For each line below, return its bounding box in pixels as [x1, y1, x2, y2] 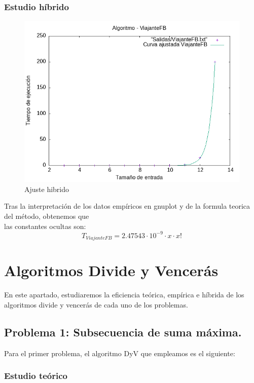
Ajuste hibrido [24, 183, 69, 194]
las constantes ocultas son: [4, 220, 86, 231]
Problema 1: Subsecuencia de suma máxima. [4, 324, 242, 339]
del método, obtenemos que [4, 211, 89, 221]
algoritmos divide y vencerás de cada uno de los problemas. [4, 299, 188, 310]
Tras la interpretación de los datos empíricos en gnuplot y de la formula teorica [4, 201, 250, 211]
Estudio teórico [4, 369, 67, 382]
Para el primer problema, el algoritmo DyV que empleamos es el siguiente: [4, 348, 235, 358]
